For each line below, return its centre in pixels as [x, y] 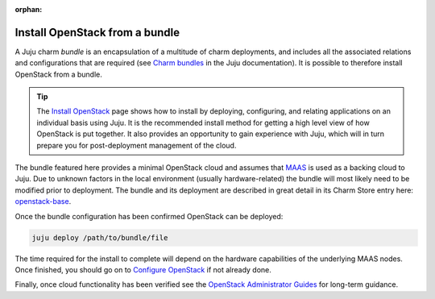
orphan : [29, 9]
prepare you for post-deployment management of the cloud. [137, 145]
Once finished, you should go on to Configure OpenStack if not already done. [143, 269]
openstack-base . [43, 201]
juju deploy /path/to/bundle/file [100, 237]
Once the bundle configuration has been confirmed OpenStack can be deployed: [149, 216]
